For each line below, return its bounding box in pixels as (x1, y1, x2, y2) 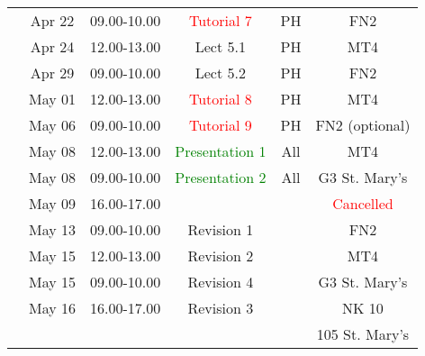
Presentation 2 (175, 167, 267, 187)
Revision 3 (187, 297, 254, 318)
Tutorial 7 (188, 10, 252, 31)
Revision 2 (187, 245, 254, 266)
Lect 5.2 (194, 62, 246, 83)
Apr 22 (30, 10, 75, 31)
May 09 (29, 193, 77, 214)
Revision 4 (187, 271, 254, 292)
